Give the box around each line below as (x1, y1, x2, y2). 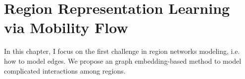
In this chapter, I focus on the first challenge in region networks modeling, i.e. (4, 46, 240, 56)
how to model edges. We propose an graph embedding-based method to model (4, 55, 242, 66)
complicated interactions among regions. (4, 65, 126, 76)
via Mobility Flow (4, 17, 128, 38)
